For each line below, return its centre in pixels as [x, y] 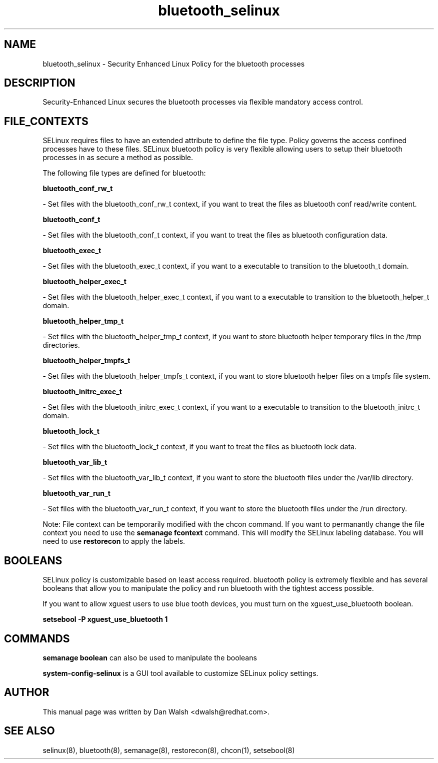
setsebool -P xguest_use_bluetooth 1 [105, 619]
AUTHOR [27, 692]
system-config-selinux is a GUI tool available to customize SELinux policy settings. [180, 673]
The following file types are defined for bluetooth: [124, 173]
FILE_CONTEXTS [46, 121]
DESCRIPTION [40, 83]
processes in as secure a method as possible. [118, 158]
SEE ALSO [29, 731]
